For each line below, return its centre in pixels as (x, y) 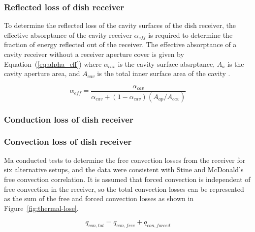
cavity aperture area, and (42, 73)
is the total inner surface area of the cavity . (164, 73)
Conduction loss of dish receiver (69, 119)
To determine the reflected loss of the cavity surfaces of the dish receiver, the (120, 25)
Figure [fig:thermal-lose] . (41, 208)
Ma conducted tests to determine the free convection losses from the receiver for (125, 160)
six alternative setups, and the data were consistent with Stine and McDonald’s (124, 169)
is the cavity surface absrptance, (166, 64)
